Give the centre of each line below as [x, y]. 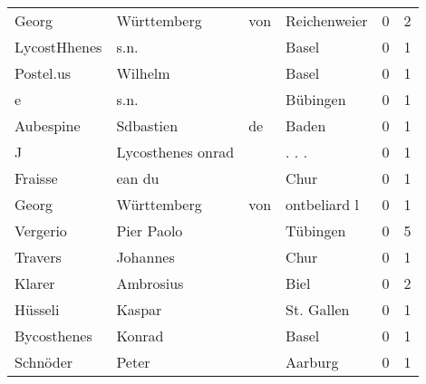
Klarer [35, 283]
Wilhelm [143, 73]
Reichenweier [327, 20]
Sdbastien [147, 125]
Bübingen [316, 99]
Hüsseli [37, 309]
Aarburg [312, 362]
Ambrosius [150, 283]
